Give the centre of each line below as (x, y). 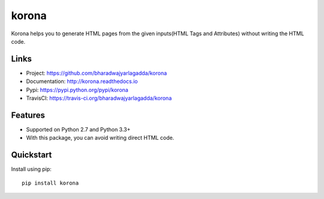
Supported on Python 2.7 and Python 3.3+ (78, 129)
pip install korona (50, 183)
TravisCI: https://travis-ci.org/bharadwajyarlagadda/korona (99, 98)
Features (28, 115)
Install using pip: (31, 169)
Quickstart (31, 155)
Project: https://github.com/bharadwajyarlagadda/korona (97, 73)
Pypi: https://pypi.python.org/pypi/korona (77, 90)
